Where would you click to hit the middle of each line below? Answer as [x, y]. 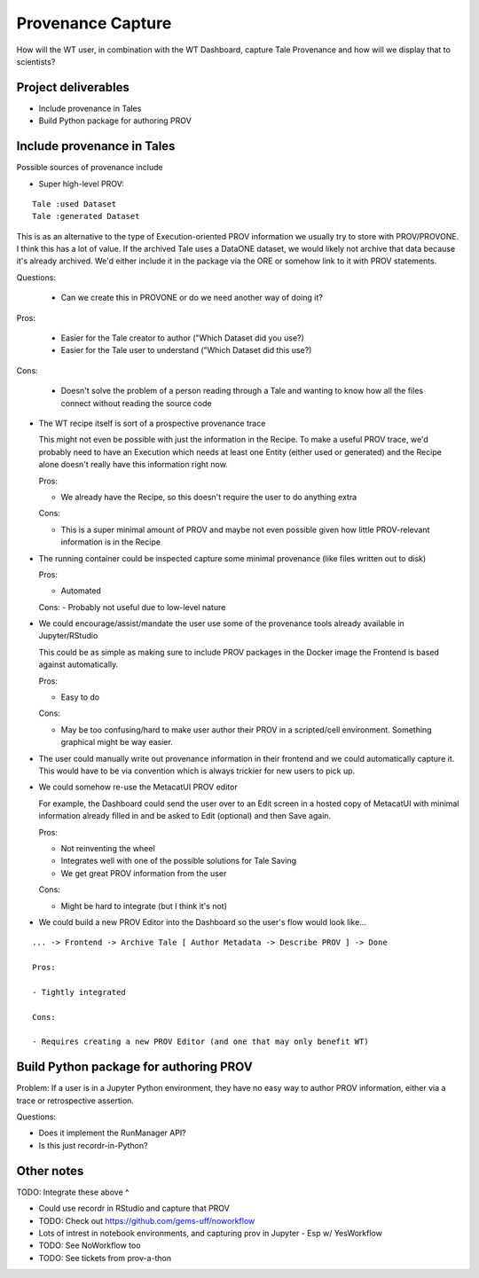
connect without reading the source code [136, 403]
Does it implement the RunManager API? [112, 1133]
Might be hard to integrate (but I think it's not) [144, 906]
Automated [81, 591]
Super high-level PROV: [81, 184]
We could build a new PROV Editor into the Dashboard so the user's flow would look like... [203, 921]
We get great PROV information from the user [144, 873]
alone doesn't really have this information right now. [133, 465]
